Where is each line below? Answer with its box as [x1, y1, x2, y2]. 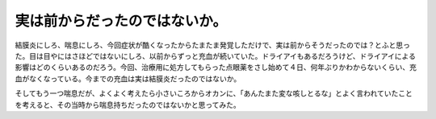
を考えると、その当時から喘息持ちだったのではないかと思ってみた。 [15, 100, 241, 109]
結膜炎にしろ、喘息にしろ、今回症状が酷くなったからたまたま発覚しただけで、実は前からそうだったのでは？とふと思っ [15, 40, 411, 50]
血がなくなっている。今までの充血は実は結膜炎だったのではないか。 [15, 73, 241, 84]
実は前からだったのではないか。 [15, 12, 228, 30]
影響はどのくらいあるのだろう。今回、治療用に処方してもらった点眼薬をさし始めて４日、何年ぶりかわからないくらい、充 [15, 63, 417, 72]
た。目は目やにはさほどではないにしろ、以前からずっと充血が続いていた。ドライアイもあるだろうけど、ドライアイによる [15, 51, 416, 60]
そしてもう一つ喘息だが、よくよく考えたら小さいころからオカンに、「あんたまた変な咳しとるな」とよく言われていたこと [15, 88, 413, 98]
